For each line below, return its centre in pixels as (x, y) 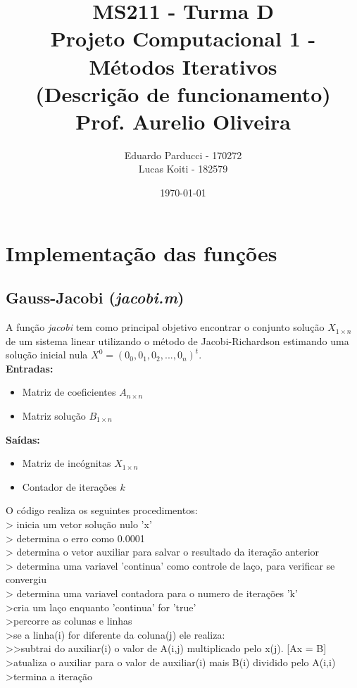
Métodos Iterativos (183, 66)
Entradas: (30, 368)
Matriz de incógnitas (67, 463)
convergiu (26, 579)
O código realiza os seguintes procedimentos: (102, 510)
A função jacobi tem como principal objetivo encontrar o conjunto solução (165, 327)
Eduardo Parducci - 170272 (183, 155)
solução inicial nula (47, 355)
